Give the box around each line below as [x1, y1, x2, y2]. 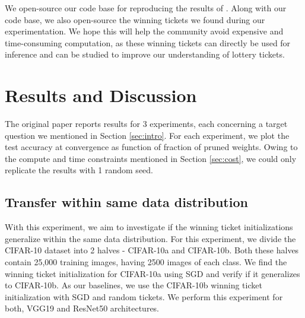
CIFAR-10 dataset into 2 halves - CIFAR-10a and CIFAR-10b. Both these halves [5, 244, 299, 256]
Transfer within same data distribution [5, 193, 248, 211]
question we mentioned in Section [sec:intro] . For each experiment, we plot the [5, 129, 290, 141]
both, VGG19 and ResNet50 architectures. [5, 302, 160, 314]
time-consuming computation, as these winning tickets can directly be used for [5, 36, 291, 49]
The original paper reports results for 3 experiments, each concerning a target [5, 117, 288, 130]
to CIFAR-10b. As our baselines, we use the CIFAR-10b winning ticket [5, 279, 262, 291]
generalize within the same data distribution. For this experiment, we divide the [5, 232, 296, 244]
